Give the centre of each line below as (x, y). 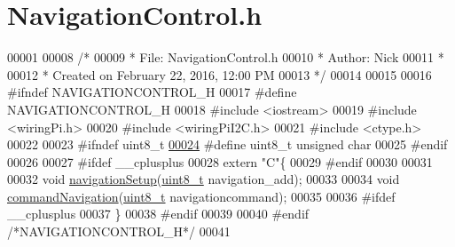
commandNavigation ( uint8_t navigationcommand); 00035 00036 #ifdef (201, 196)
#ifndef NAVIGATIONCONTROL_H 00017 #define (152, 92)
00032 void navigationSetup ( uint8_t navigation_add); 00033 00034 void (204, 179)
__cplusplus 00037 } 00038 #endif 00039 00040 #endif (158, 214)
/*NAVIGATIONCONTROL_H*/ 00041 (119, 231)
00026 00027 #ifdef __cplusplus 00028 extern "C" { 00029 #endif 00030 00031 (220, 161)
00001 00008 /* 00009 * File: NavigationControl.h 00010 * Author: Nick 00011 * (226, 57)
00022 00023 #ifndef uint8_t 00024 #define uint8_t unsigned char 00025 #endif (227, 144)
